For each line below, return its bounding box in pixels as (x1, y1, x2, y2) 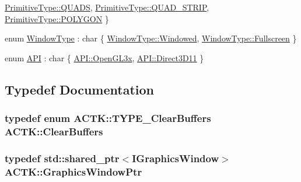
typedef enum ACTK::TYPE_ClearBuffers (5, 111, 211, 125)
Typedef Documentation (5, 80, 154, 98)
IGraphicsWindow (132, 150, 219, 165)
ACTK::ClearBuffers (5, 124, 103, 138)
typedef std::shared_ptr (5, 150, 120, 165)
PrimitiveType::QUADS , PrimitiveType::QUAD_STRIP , (5, 1, 209, 13)
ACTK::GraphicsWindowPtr (5, 164, 142, 178)
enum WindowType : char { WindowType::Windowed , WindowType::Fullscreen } (5, 32, 297, 44)
